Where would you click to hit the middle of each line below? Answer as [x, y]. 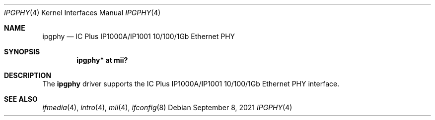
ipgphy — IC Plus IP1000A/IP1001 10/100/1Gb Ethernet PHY [139, 36]
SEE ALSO [21, 99]
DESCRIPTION [28, 75]
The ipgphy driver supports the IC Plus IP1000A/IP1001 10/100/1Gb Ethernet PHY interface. [191, 84]
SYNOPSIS [22, 52]
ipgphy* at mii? [102, 60]
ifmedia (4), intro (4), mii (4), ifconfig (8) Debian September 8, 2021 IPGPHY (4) [167, 107]
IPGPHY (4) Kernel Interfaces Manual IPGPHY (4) [82, 13]
